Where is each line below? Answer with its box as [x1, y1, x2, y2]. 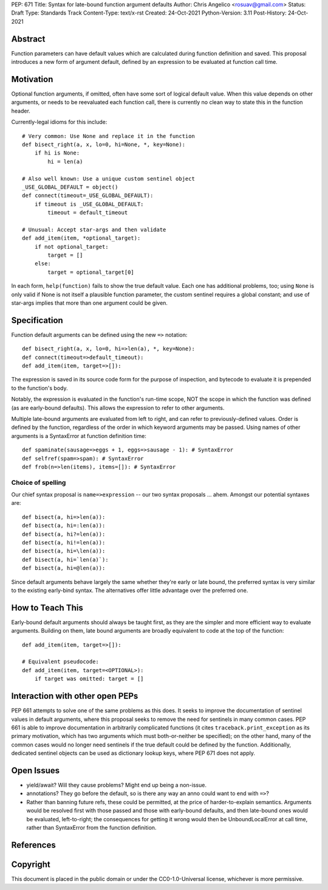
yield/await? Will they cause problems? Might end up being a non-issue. [26, 782, 207, 789]
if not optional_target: [34, 243, 109, 250]
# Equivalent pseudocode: [22, 658, 100, 666]
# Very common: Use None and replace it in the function [22, 133, 196, 139]
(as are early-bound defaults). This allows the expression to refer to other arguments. [11, 404, 225, 411]
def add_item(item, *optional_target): [22, 235, 141, 242]
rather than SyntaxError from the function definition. [26, 824, 157, 831]
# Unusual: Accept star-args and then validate [22, 226, 166, 233]
